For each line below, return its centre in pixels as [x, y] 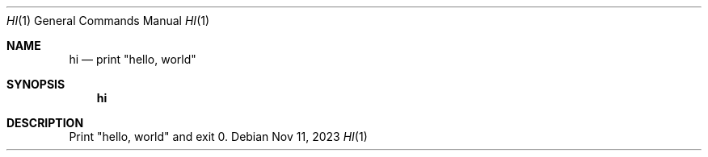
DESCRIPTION [45, 123]
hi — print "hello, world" [133, 59]
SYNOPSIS [36, 84]
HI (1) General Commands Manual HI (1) [108, 21]
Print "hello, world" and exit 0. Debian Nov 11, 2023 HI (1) [218, 136]
